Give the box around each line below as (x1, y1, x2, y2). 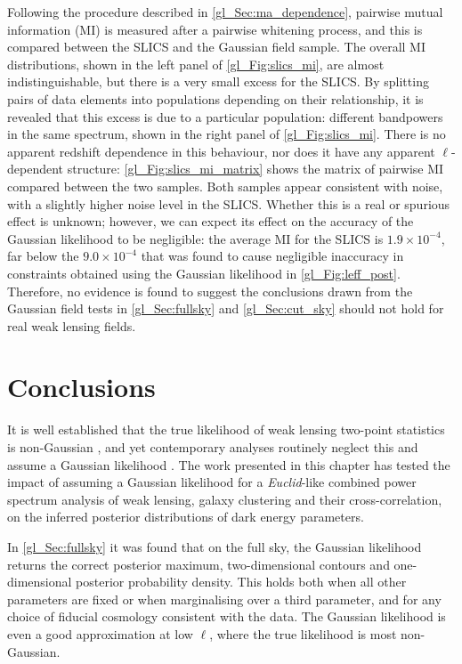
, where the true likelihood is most (209, 624, 397, 643)
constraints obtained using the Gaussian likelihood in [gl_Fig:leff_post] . (7, 263, 401, 282)
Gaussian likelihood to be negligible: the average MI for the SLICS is (7, 229, 384, 247)
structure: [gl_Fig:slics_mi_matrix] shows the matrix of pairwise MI (67, 159, 444, 178)
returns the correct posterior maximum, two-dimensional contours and (7, 555, 390, 573)
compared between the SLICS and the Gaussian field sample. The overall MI (7, 37, 426, 56)
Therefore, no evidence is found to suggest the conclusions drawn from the (7, 281, 413, 300)
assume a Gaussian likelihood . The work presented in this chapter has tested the (7, 455, 450, 474)
